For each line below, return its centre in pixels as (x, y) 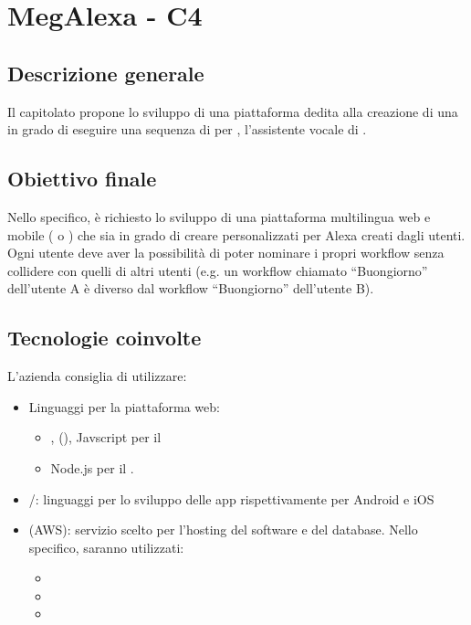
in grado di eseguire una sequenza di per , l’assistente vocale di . (187, 129)
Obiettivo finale (82, 179)
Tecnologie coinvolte (105, 338)
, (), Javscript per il (106, 437)
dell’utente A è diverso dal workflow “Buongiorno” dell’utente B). (191, 288)
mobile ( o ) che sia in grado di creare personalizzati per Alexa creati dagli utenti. (236, 234)
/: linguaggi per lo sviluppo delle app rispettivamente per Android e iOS (231, 498)
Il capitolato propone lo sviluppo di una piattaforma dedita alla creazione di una (233, 111)
